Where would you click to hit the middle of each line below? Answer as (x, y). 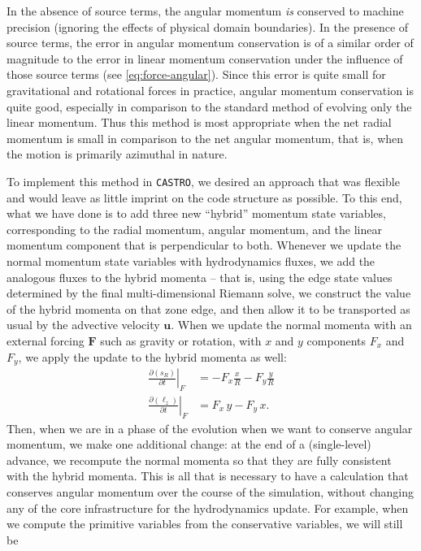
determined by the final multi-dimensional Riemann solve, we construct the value (209, 293)
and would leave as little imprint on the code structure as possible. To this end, (204, 197)
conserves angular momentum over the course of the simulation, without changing (210, 492)
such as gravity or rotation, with (181, 340)
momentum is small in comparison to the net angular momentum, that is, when (205, 138)
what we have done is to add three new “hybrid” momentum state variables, (196, 213)
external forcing (46, 340)
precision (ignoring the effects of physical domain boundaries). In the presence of (208, 26)
